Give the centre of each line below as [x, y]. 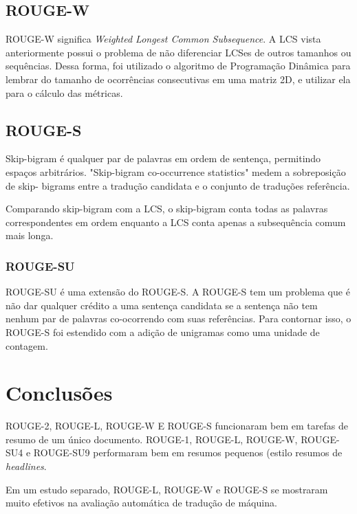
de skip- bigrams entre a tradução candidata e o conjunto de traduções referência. [178, 185]
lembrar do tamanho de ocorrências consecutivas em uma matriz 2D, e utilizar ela [178, 79]
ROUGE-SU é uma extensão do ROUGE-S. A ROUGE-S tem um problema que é [178, 292]
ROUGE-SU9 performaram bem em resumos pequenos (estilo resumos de [188, 452]
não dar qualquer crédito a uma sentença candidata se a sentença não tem [162, 305]
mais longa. [30, 235]
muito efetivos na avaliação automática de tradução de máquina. [141, 503]
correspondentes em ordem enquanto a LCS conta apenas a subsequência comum [176, 222]
